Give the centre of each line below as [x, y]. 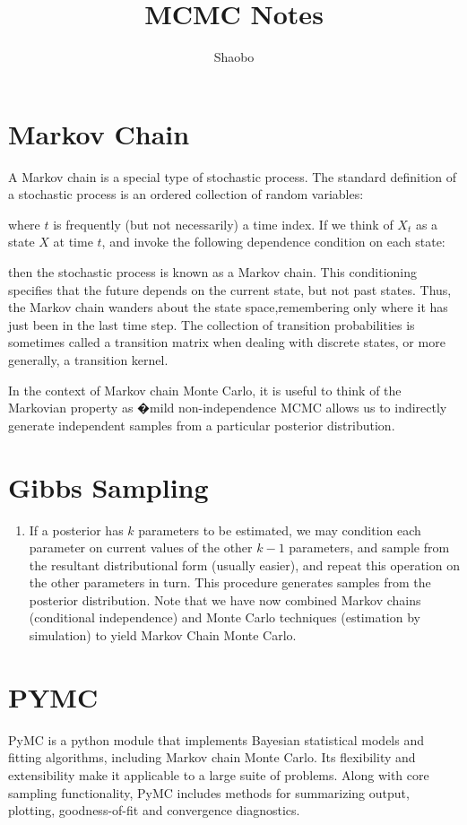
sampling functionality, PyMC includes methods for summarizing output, [209, 792]
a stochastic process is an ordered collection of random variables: [186, 194]
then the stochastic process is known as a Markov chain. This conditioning [212, 272]
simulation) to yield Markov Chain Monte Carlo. [163, 635]
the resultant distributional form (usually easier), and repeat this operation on [244, 564]
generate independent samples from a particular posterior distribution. [202, 425]
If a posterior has [76, 530]
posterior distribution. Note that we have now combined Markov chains [225, 599]
